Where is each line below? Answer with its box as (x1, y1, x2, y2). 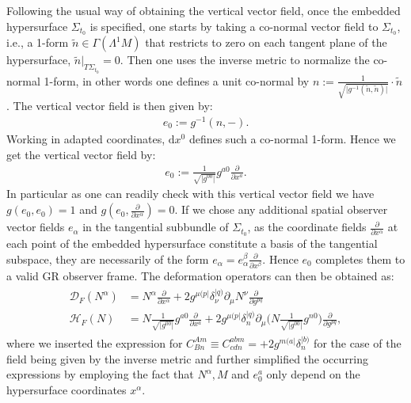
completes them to (315, 250, 405, 267)
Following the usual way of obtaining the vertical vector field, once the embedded (6, 2, 401, 18)
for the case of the (314, 334, 401, 351)
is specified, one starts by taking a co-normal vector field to (89, 17, 379, 34)
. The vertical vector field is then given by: (6, 97, 213, 114)
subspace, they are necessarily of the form (6, 250, 209, 267)
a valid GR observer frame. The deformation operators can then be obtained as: (6, 267, 394, 283)
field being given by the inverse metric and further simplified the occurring (6, 350, 368, 367)
